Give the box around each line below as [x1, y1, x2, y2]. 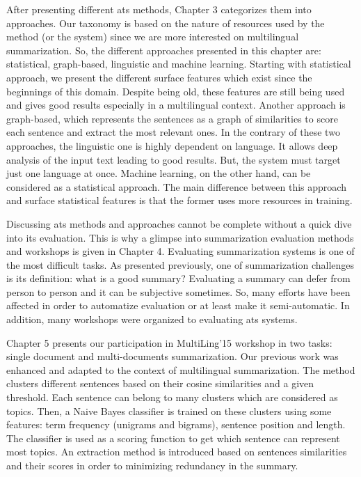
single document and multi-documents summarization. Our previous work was [6, 349, 339, 363]
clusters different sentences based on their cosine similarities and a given [6, 376, 314, 391]
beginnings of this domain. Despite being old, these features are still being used [6, 84, 345, 98]
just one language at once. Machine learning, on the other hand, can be [6, 166, 311, 180]
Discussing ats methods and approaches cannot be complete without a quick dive [6, 216, 352, 230]
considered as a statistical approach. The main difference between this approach [6, 179, 346, 194]
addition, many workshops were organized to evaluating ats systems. [6, 312, 298, 327]
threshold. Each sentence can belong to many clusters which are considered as [6, 390, 338, 405]
